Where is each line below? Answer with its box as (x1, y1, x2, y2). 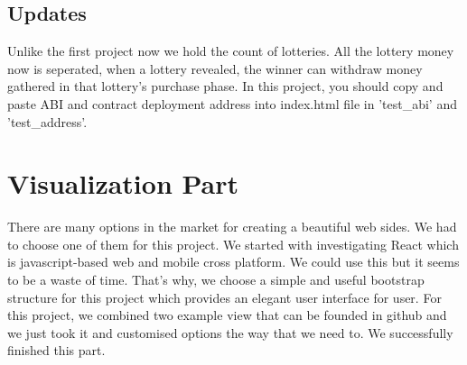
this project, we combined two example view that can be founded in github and (7, 306, 447, 324)
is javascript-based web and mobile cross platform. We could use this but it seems (7, 252, 460, 271)
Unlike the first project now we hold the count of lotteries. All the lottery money (7, 41, 454, 60)
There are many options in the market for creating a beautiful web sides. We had (7, 217, 457, 236)
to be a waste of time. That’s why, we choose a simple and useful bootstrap (7, 270, 425, 289)
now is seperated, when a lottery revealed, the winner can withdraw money (7, 59, 423, 78)
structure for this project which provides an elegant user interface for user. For (7, 287, 442, 306)
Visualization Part (7, 165, 239, 202)
